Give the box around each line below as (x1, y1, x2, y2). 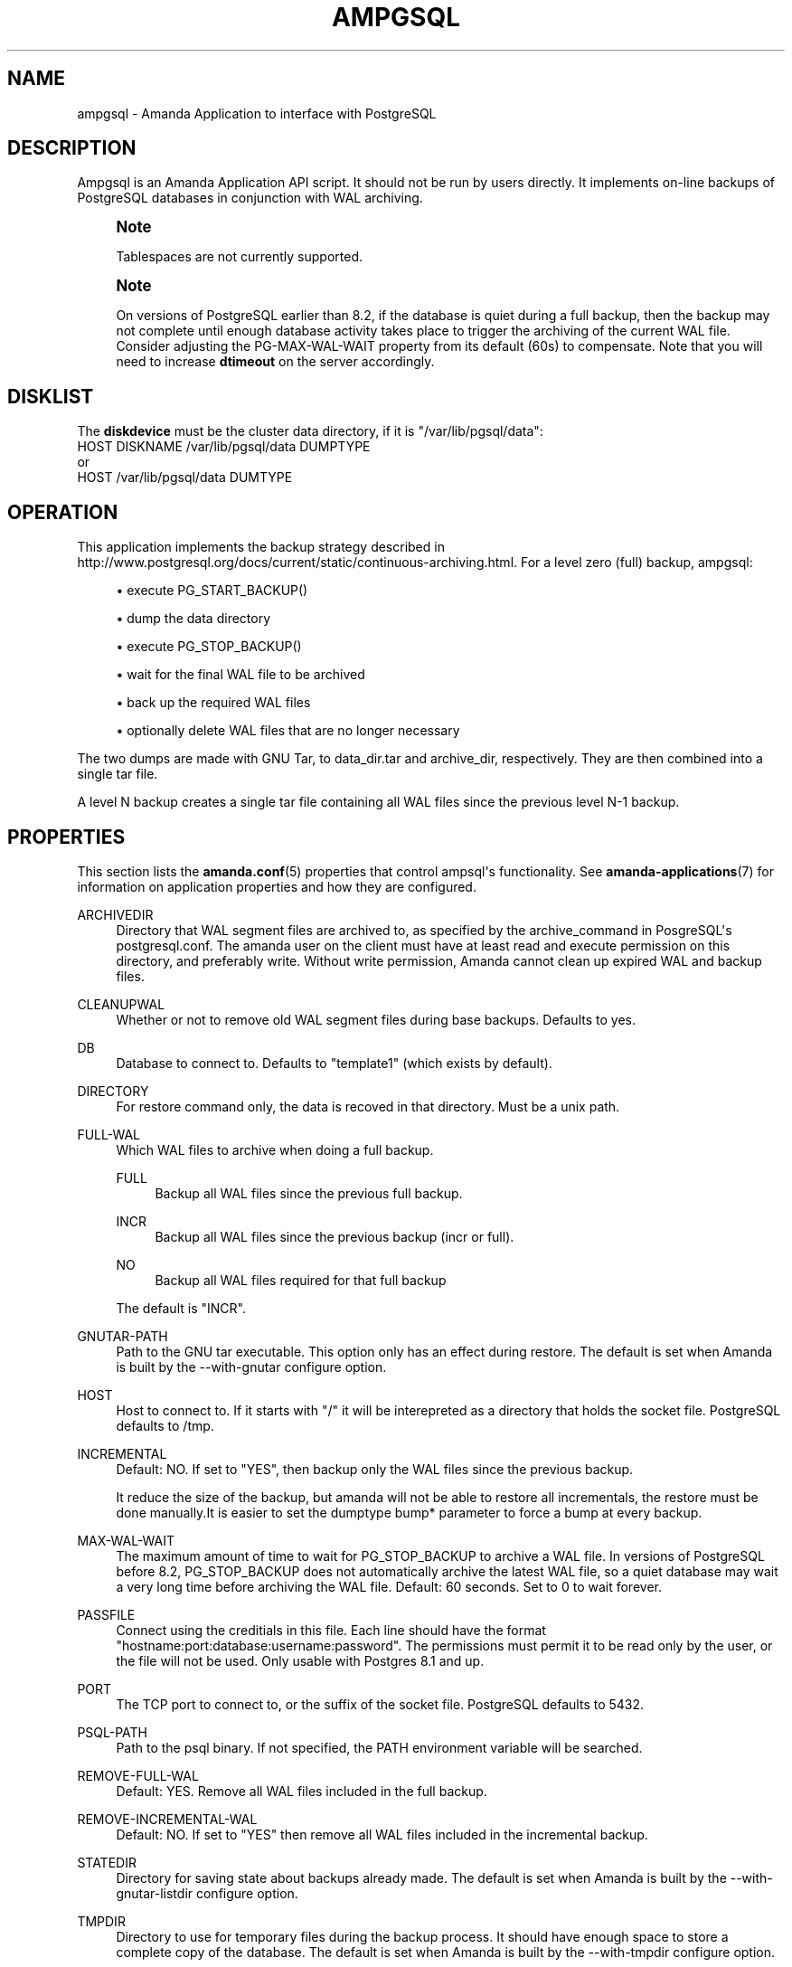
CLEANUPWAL (77, 996, 165, 1012)
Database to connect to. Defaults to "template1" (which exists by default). (116, 1054, 552, 1071)
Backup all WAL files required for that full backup (155, 1272, 447, 1288)
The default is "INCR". (116, 1300, 246, 1316)
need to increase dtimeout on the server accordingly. (116, 354, 435, 370)
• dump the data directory (116, 610, 271, 627)
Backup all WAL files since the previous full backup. (155, 1185, 463, 1201)
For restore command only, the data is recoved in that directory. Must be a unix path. (116, 1098, 620, 1114)
